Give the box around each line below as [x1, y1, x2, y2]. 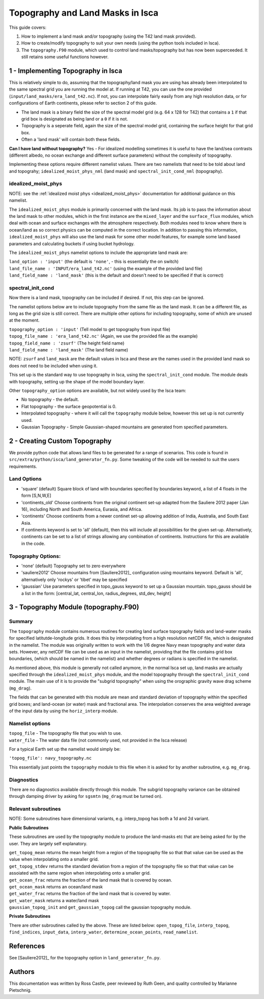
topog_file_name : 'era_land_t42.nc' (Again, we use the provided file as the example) [9, 333, 198, 339]
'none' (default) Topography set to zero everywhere [21, 563, 126, 569]
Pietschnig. [9, 987, 32, 993]
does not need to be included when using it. [9, 363, 98, 369]
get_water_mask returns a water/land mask [9, 897, 99, 903]
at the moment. [9, 317, 40, 323]
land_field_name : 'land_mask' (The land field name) [9, 347, 129, 353]
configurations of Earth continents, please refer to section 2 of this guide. [9, 100, 157, 106]
